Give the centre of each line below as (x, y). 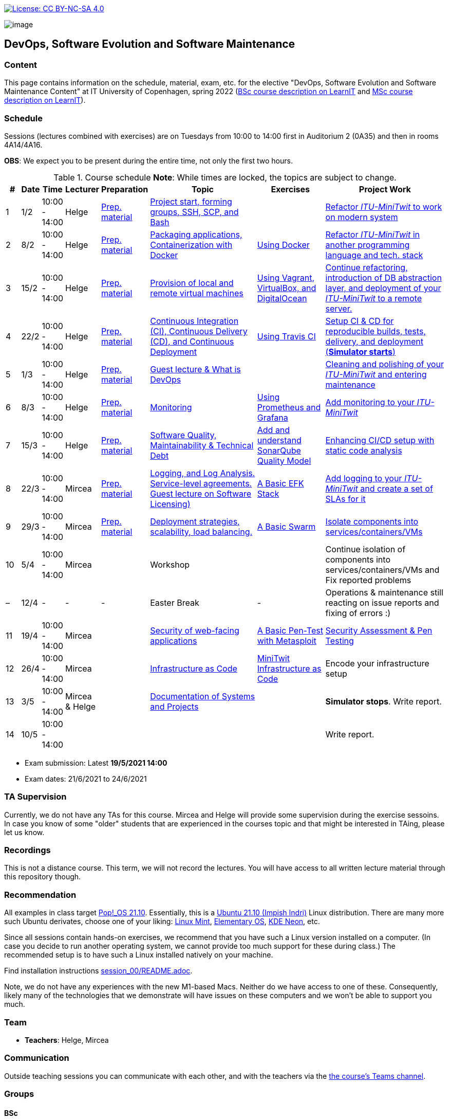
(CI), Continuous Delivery (199, 331)
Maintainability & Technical (202, 445)
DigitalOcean (282, 298)
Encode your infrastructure (377, 663)
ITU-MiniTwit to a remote (374, 298)
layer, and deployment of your (383, 288)
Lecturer (82, 189)
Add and (274, 430)
